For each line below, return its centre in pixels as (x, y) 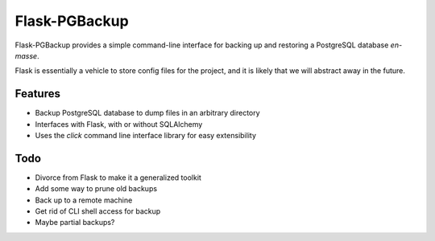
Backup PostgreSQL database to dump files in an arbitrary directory (148, 113)
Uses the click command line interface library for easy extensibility (146, 136)
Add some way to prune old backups (96, 189)
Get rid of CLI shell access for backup (98, 211)
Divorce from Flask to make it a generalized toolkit (118, 178)
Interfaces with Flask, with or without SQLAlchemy (119, 124)
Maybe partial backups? (75, 223)
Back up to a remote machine (84, 200)
